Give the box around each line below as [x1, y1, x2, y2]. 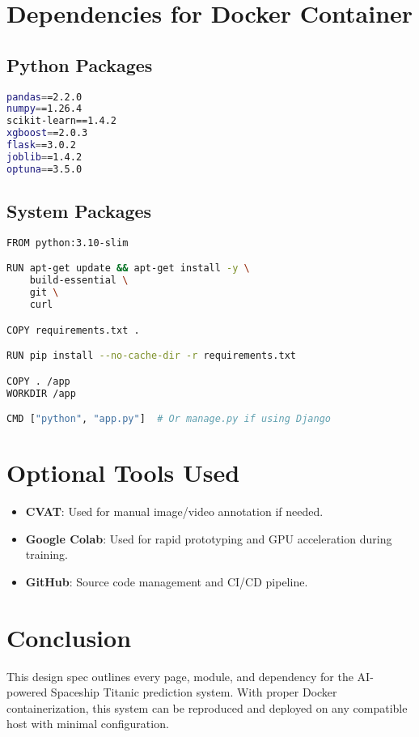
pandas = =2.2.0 [6, 91, 83, 103]
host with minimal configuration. [6, 715, 169, 732]
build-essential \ [29, 275, 129, 287]
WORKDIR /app [6, 387, 76, 399]
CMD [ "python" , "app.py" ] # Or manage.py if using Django [6, 413, 331, 425]
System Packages [6, 198, 152, 224]
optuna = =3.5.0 [6, 163, 83, 175]
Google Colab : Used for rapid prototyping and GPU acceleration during [25, 530, 392, 547]
